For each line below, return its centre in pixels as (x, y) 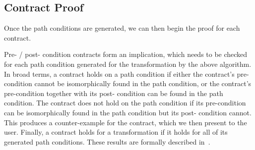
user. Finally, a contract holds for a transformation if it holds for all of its (116, 132)
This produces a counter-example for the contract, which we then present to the (126, 122)
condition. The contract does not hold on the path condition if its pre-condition (125, 103)
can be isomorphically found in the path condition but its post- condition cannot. (128, 112)
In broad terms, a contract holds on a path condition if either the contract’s (119, 74)
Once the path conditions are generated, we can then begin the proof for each (122, 28)
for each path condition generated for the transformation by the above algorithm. (128, 64)
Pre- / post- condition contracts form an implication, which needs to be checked (126, 54)
